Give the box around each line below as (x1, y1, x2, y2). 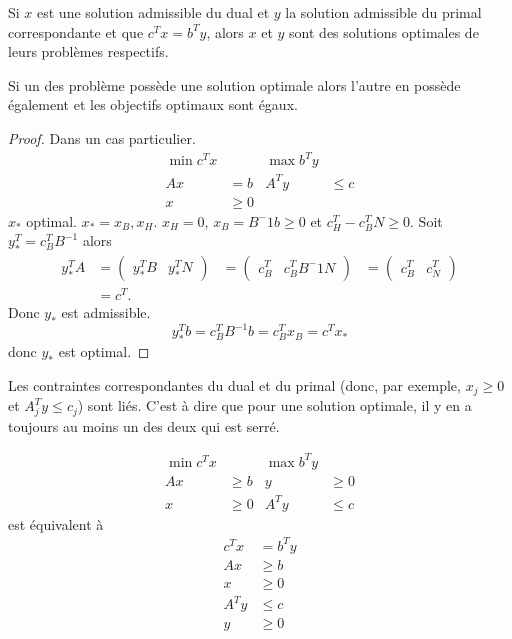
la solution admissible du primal (285, 2, 482, 22)
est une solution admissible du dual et (37, 2, 270, 22)
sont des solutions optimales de (289, 21, 479, 42)
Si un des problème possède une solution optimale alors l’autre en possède (8, 74, 461, 95)
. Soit (410, 210, 443, 231)
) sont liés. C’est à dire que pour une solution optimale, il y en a (77, 395, 472, 416)
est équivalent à (8, 513, 104, 534)
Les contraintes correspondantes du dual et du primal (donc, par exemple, (8, 374, 461, 395)
